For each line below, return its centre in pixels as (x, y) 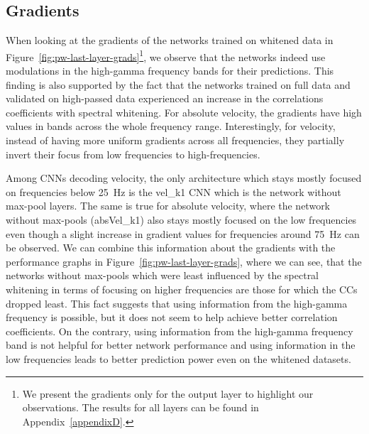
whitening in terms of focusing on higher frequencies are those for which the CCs (182, 289)
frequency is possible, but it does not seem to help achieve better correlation (172, 317)
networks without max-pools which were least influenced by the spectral (163, 275)
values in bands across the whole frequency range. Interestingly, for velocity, (171, 126)
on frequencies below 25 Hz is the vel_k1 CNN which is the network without (174, 191)
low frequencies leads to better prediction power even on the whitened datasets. (178, 358)
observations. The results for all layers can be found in (141, 407)
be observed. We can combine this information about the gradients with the (171, 248)
